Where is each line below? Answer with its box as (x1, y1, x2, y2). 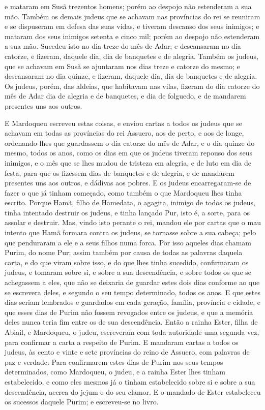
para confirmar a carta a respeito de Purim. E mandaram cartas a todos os (5, 336, 239, 347)
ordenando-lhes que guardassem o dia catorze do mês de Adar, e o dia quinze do (5, 137, 255, 148)
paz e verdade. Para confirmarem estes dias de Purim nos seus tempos (5, 356, 223, 367)
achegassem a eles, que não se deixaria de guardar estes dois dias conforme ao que (5, 277, 260, 288)
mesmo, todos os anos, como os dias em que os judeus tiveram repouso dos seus (5, 147, 253, 158)
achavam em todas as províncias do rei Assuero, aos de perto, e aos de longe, (5, 128, 244, 138)
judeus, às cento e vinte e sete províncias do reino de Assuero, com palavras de (5, 346, 250, 357)
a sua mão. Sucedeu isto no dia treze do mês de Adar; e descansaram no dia (5, 41, 241, 51)
